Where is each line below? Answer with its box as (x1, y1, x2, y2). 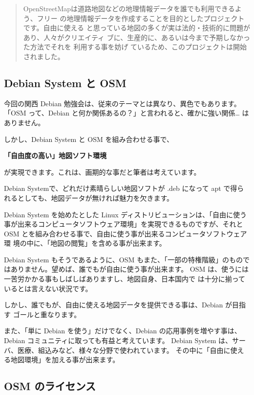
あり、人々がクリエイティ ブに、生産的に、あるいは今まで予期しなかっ (23, 32, 250, 42)
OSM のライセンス (4, 378, 96, 394)
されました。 (23, 51, 64, 61)
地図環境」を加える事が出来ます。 (10, 354, 120, 365)
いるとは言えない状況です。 (4, 283, 92, 293)
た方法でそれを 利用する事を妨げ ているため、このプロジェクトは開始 (23, 42, 247, 52)
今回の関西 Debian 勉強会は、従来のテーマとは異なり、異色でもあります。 (4, 98, 241, 108)
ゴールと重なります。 (13, 309, 81, 319)
